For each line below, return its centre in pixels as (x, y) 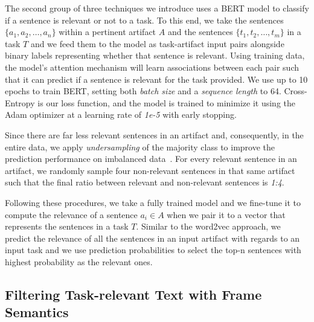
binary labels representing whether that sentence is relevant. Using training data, (155, 55)
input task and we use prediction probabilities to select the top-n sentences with (153, 250)
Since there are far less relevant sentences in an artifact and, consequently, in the (154, 134)
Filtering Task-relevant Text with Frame (133, 294)
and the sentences (200, 32)
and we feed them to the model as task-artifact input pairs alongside (157, 43)
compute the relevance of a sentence (71, 214)
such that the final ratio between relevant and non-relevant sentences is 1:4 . (145, 182)
